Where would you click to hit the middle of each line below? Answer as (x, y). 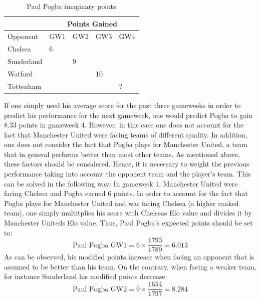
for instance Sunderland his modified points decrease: (86, 276)
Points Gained (92, 23)
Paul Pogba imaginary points (71, 6)
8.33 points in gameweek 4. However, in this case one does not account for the (124, 125)
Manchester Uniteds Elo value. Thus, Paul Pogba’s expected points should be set (128, 223)
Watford (20, 73)
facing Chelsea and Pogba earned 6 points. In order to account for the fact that (126, 193)
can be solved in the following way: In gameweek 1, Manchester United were (121, 183)
